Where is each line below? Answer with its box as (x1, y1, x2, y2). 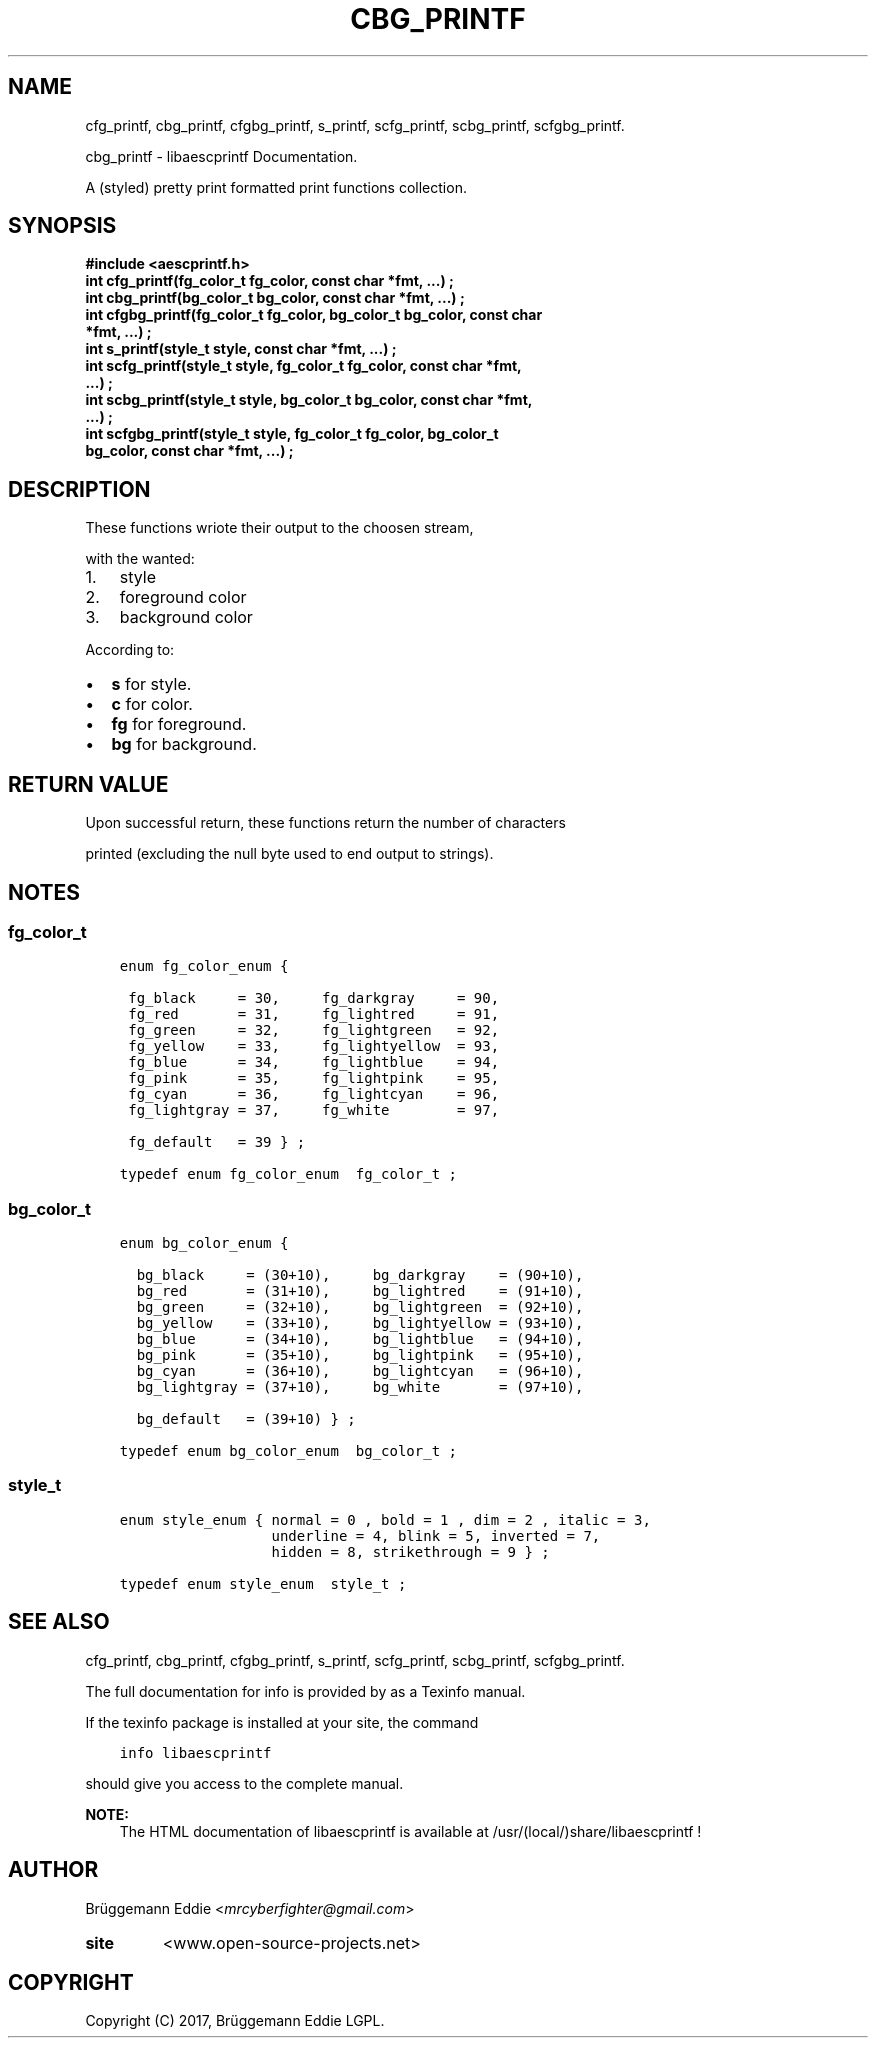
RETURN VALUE (8, 771, 169, 797)
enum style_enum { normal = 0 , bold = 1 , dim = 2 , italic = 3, (119, 1511, 651, 1528)
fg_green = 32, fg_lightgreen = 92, (128, 1022, 500, 1039)
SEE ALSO (8, 1609, 110, 1635)
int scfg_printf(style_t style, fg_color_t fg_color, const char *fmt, (85, 357, 522, 375)
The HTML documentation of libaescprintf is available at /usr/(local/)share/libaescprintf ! (119, 1822, 702, 1840)
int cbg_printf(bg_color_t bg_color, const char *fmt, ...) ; (85, 289, 465, 307)
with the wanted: (85, 550, 195, 568)
